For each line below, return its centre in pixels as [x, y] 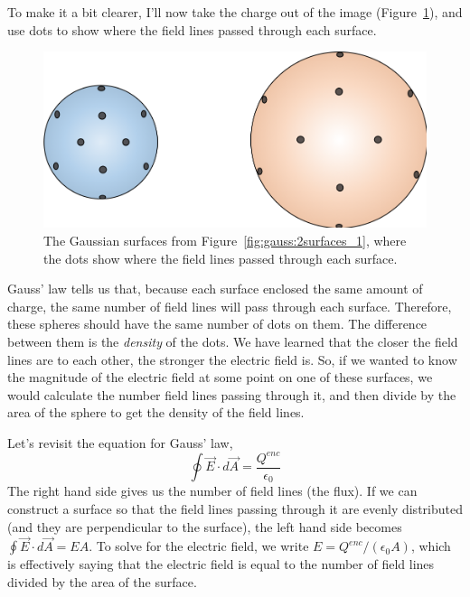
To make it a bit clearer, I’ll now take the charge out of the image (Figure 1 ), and [235, 12]
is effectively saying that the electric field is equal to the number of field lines [221, 564]
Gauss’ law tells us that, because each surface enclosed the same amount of [215, 289]
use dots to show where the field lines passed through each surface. [192, 29]
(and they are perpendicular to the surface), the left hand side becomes [205, 526]
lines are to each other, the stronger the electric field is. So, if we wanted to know [232, 359]
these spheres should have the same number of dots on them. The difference [217, 324]
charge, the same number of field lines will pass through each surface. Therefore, [230, 306]
